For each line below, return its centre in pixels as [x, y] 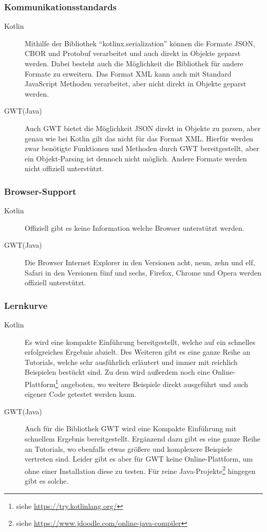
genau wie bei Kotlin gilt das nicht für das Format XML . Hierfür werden [139, 138]
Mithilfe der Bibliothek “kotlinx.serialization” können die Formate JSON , [140, 43]
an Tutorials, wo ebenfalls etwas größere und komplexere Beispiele [129, 448]
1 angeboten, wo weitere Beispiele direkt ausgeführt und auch [152, 383]
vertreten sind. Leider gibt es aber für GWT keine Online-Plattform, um [139, 459]
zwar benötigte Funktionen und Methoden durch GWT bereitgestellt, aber [142, 148]
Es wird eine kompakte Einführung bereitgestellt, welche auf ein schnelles [140, 342]
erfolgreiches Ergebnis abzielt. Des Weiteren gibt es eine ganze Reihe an [138, 352]
